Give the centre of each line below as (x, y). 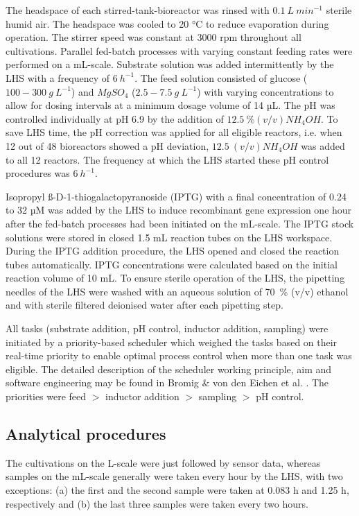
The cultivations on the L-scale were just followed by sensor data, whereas (163, 462)
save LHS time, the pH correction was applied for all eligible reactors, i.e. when (174, 132)
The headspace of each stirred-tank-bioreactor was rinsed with (138, 10)
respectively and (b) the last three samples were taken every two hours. (157, 503)
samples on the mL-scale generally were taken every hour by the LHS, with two (174, 476)
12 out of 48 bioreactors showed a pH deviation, (107, 145)
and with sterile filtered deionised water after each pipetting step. (145, 305)
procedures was (38, 173)
